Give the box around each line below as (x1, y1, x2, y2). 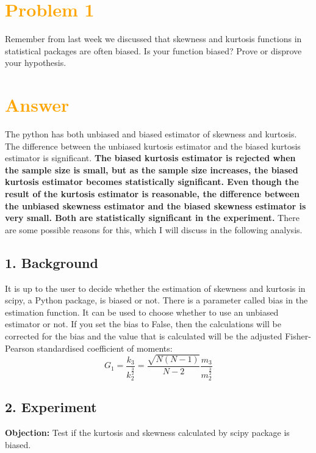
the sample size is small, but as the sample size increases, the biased (5, 163, 298, 176)
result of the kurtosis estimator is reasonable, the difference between (5, 187, 300, 200)
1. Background (5, 253, 98, 272)
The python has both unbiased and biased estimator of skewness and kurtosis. (5, 128, 297, 140)
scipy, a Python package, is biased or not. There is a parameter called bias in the (5, 294, 308, 306)
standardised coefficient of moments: (37, 341, 173, 354)
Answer (5, 92, 70, 117)
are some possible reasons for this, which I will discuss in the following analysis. (5, 223, 303, 236)
